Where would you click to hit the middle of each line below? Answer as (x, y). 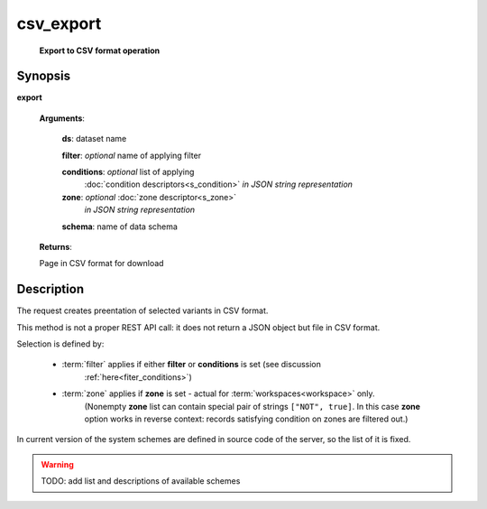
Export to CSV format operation (100, 51)
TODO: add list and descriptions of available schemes (141, 481)
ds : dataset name (94, 139)
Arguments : (62, 118)
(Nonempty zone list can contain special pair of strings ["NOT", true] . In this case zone (253, 406)
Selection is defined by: (60, 344)
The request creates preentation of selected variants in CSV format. (142, 310)
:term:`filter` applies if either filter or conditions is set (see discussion (192, 365)
